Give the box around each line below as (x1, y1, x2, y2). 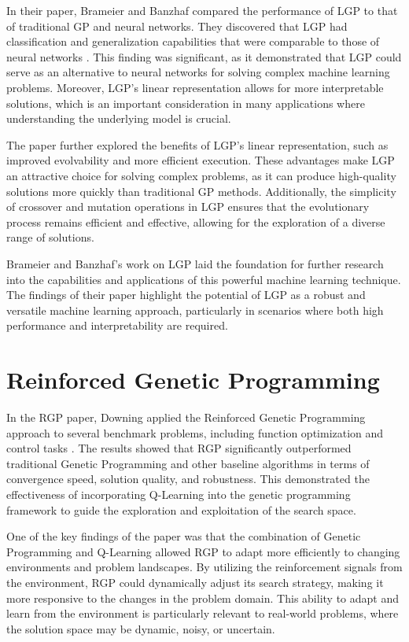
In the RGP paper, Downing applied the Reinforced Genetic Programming (6, 409, 366, 425)
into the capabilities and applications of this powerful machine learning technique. (6, 271, 401, 287)
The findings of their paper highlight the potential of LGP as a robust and (6, 286, 366, 303)
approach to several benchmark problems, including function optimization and (6, 424, 384, 441)
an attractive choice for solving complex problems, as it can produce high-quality (6, 167, 396, 183)
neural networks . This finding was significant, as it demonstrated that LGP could (6, 48, 402, 65)
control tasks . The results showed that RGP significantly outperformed (6, 440, 352, 456)
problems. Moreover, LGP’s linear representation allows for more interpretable (6, 79, 384, 95)
